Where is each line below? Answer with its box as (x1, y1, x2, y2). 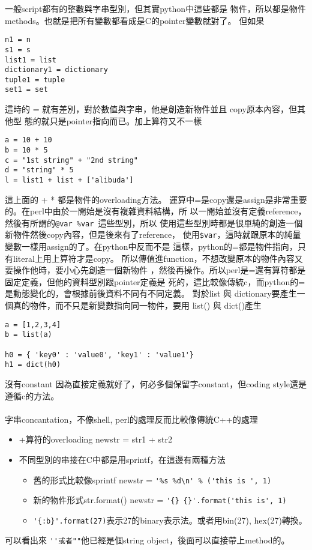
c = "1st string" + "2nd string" (5, 156, 138, 165)
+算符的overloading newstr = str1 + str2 (19, 433, 172, 446)
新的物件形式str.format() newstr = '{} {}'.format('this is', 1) (33, 494, 287, 506)
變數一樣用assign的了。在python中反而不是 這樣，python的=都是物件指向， (5, 240, 298, 253)
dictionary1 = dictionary (5, 65, 108, 74)
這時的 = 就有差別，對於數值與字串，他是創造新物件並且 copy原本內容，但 (5, 103, 297, 115)
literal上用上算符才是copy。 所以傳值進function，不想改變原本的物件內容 (13, 252, 295, 264)
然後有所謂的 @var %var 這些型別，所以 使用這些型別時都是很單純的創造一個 (5, 216, 303, 229)
